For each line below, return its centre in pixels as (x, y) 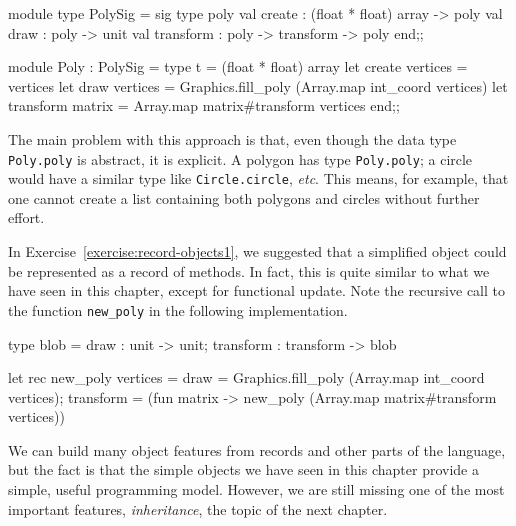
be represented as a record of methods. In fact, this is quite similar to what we (249, 270)
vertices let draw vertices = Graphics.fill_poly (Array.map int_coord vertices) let (258, 85)
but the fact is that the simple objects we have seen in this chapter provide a (243, 469)
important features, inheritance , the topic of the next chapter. (198, 508)
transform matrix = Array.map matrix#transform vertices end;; (204, 105)
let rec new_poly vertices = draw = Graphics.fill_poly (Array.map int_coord (246, 377)
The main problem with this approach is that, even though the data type (232, 138)
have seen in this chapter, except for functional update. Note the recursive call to (256, 290)
